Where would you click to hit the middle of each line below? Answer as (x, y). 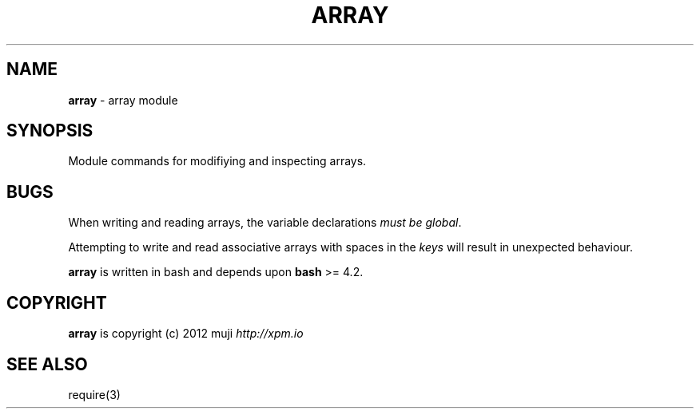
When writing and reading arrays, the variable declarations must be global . (265, 223)
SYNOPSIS (50, 131)
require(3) (94, 394)
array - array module (123, 100)
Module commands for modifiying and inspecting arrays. (217, 161)
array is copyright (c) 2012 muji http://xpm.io (186, 334)
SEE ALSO (47, 364)
